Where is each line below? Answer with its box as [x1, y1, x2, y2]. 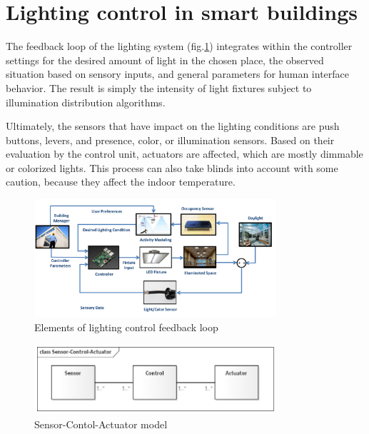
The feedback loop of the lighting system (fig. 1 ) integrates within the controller [6, 39, 353, 54]
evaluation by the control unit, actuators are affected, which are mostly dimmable [6, 146, 363, 161]
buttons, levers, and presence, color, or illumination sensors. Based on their [6, 132, 335, 147]
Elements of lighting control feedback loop [34, 319, 218, 334]
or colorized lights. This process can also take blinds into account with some [6, 160, 338, 175]
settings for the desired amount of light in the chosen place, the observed [6, 52, 324, 67]
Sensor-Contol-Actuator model [34, 416, 168, 431]
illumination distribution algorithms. [6, 94, 166, 109]
